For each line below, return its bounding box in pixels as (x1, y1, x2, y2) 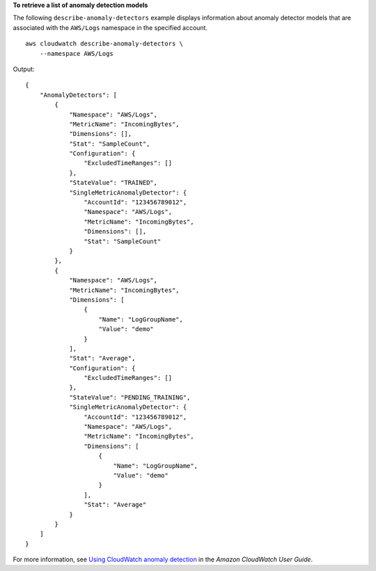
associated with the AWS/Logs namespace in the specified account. (13, 23, 208, 31)
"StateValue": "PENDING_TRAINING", (69, 393, 191, 401)
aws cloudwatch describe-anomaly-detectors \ (25, 40, 184, 48)
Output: (13, 65, 35, 73)
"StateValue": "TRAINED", (69, 178, 158, 187)
